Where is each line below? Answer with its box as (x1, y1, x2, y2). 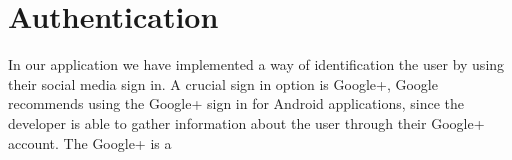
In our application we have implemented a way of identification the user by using (8, 54, 505, 75)
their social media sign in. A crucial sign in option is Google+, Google (8, 73, 438, 94)
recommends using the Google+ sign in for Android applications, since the (8, 93, 465, 114)
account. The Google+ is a (8, 132, 172, 153)
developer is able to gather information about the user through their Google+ (8, 112, 485, 133)
